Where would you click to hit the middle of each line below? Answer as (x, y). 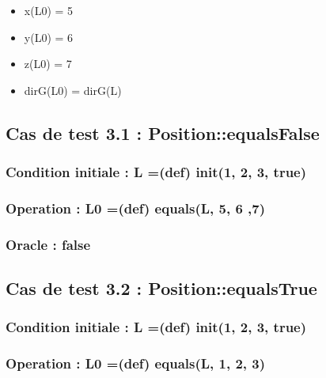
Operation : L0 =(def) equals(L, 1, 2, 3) (136, 363)
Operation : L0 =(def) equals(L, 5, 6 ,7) (136, 208)
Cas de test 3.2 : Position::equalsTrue (161, 288)
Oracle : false (48, 244)
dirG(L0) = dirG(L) (73, 90)
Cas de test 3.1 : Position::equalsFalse (163, 132)
